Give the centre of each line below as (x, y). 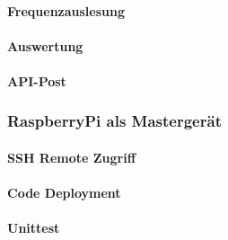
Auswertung (45, 45)
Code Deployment (64, 193)
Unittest (34, 228)
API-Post (37, 80)
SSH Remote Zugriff (72, 157)
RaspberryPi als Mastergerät (114, 121)
